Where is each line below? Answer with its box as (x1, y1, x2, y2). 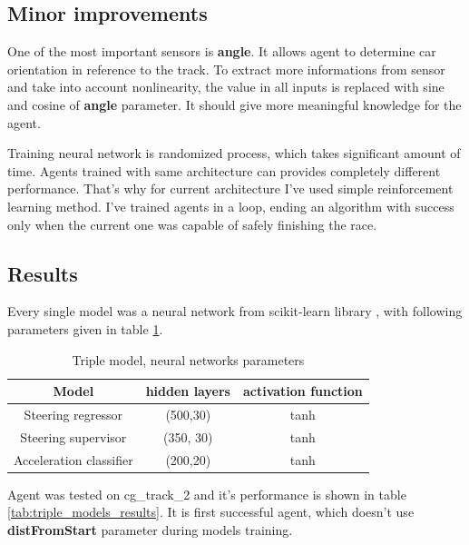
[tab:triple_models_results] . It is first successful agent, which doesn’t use (7, 502, 415, 521)
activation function (242, 381, 363, 401)
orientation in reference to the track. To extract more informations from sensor (7, 59, 445, 78)
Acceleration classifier (14, 450, 133, 469)
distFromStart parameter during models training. (7, 520, 293, 539)
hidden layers (145, 381, 230, 401)
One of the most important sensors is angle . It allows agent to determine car (7, 42, 436, 61)
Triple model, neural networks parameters (72, 350, 305, 369)
